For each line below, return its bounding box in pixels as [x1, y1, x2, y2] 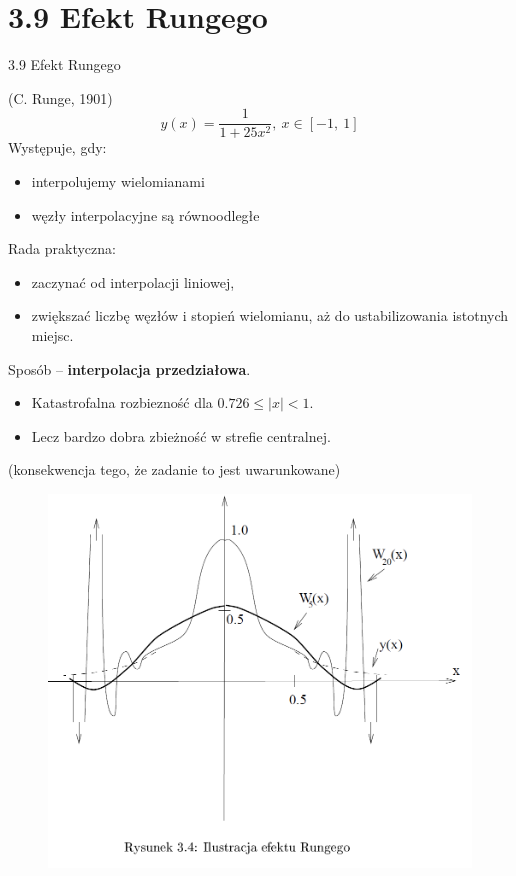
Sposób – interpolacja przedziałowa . [8, 358, 251, 379]
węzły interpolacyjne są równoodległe [31, 204, 260, 225]
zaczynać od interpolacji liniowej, [31, 271, 235, 292]
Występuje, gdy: [8, 137, 107, 158]
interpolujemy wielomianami [31, 170, 205, 191]
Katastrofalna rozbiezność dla [31, 392, 213, 413]
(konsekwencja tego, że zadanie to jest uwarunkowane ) [8, 459, 341, 480]
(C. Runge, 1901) [8, 87, 113, 108]
